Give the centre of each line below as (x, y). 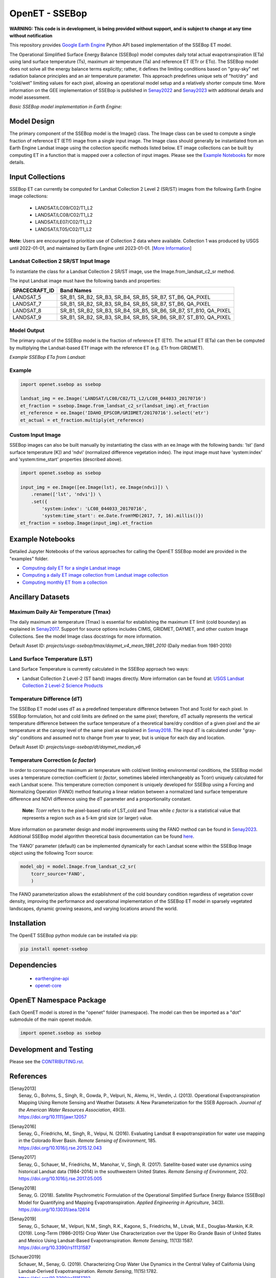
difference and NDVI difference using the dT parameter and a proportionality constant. (100, 799)
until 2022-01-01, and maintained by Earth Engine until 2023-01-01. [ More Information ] (100, 248)
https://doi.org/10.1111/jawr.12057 (53, 1117)
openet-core (48, 986)
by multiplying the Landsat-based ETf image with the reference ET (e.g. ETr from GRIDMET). (107, 348)
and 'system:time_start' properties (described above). (66, 460)
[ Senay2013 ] (23, 1088)
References (28, 1076)
